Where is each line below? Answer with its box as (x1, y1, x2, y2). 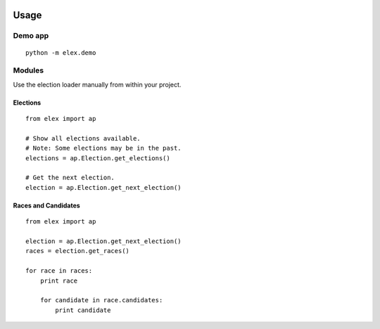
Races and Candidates (13, 201, 80, 209)
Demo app (13, 31, 49, 41)
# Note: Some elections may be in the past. (25, 144, 182, 153)
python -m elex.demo (25, 49, 96, 56)
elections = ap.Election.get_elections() (25, 154, 170, 162)
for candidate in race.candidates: (39, 296, 163, 304)
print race (39, 276, 78, 285)
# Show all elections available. (25, 134, 141, 142)
